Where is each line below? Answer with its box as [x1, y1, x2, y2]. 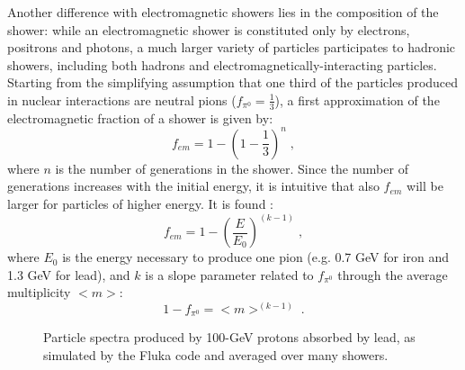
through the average [337, 265, 448, 284]
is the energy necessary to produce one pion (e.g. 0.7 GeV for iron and [62, 248, 450, 266]
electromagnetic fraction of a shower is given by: [7, 108, 273, 127]
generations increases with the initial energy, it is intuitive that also [7, 176, 380, 195]
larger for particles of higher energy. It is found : [7, 194, 273, 213]
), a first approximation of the [274, 90, 440, 109]
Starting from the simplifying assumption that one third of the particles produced [7, 73, 459, 92]
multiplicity [7, 283, 71, 302]
